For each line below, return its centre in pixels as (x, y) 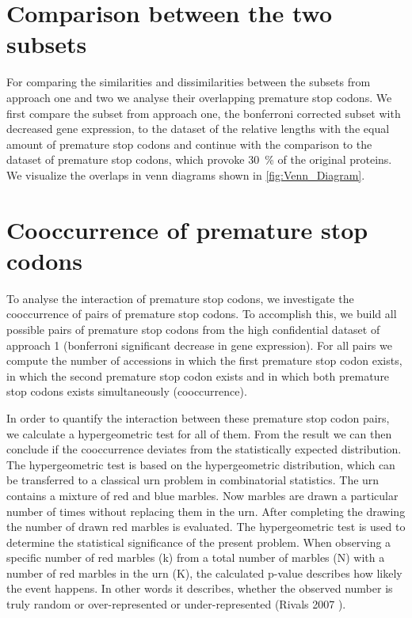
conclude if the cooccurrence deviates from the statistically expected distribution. (204, 449)
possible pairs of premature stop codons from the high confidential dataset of (193, 329)
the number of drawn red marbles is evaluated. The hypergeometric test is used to (206, 527)
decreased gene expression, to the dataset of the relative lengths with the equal (198, 129)
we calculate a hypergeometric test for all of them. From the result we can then (199, 433)
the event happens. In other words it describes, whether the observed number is (200, 588)
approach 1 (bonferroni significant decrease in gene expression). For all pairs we (199, 345)
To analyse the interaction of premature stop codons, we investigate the (180, 298)
